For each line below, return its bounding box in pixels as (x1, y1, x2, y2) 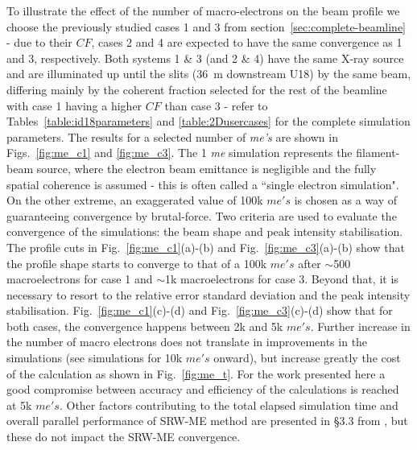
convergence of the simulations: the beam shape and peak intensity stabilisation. (6, 223, 403, 240)
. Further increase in (310, 317, 411, 334)
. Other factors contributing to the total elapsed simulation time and (59, 396, 398, 413)
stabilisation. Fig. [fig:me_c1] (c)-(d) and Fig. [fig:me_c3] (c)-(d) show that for (6, 302, 393, 319)
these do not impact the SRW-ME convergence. (6, 428, 241, 445)
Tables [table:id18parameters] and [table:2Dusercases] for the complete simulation (6, 113, 411, 130)
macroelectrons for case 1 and (6, 270, 153, 287)
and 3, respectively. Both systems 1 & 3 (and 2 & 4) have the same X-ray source (6, 49, 404, 66)
